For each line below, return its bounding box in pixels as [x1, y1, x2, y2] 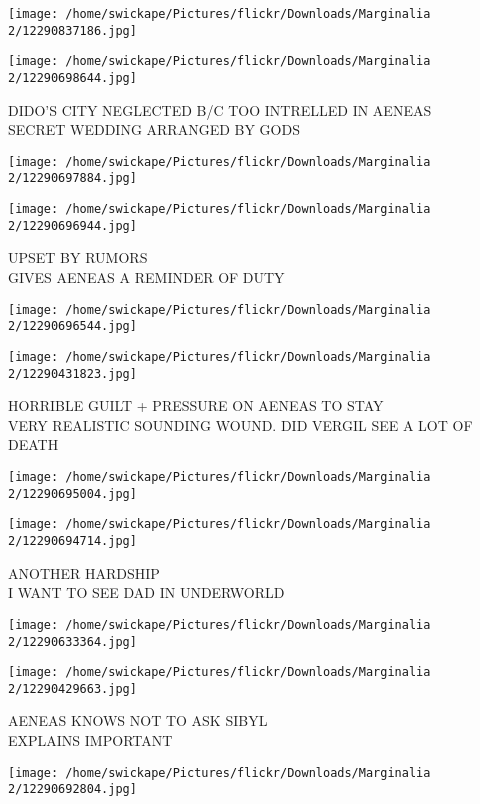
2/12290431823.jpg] [8, 366, 137, 381]
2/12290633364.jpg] [8, 634, 137, 649]
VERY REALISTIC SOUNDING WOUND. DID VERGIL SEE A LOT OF [8, 414, 473, 435]
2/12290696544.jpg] [8, 319, 137, 334]
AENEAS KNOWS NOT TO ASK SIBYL [8, 710, 268, 731]
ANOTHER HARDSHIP [8, 562, 160, 583]
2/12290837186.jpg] [8, 23, 137, 38]
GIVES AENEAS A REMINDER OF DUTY [8, 267, 285, 288]
